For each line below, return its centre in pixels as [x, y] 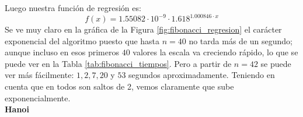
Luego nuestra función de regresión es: [73, 8]
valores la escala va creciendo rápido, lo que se [215, 52]
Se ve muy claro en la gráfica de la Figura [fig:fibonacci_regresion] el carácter [143, 29]
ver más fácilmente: [39, 75]
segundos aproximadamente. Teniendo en [202, 75]
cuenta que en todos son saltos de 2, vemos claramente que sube [119, 86]
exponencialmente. [38, 97]
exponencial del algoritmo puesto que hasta [82, 40]
